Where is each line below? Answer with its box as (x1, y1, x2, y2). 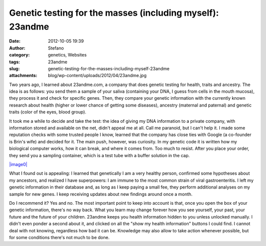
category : (9, 52, 30, 58)
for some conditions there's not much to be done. (9, 234, 110, 240)
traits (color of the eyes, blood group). (9, 109, 86, 115)
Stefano (48, 45, 64, 51)
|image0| (9, 161, 28, 167)
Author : (9, 45, 26, 51)
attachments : (9, 73, 37, 79)
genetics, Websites (48, 52, 87, 58)
